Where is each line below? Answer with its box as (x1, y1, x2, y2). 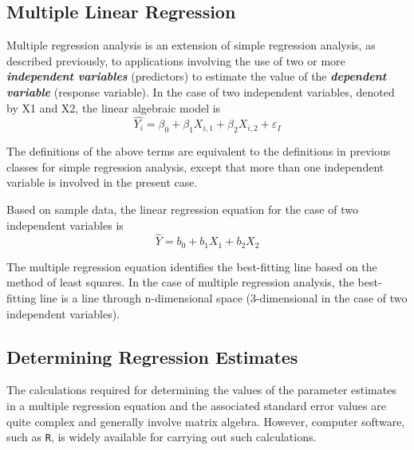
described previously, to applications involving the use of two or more (6, 52, 345, 69)
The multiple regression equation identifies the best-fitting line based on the (6, 258, 377, 274)
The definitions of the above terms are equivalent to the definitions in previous (6, 143, 391, 160)
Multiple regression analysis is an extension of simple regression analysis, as (6, 37, 376, 53)
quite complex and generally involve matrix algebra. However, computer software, (6, 412, 405, 429)
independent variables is (6, 216, 124, 233)
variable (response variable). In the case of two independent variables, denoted (6, 83, 395, 100)
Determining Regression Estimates (6, 344, 298, 369)
